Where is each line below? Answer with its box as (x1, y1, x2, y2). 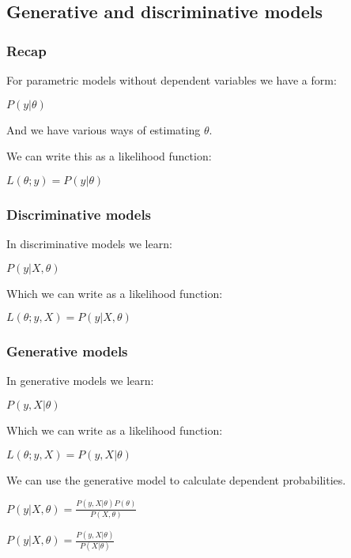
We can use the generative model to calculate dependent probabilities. (6, 471, 346, 488)
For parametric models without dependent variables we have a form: (6, 72, 337, 88)
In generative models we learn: (6, 372, 154, 389)
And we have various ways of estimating (6, 121, 201, 138)
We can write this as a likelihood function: (6, 148, 212, 164)
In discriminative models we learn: (6, 236, 172, 251)
